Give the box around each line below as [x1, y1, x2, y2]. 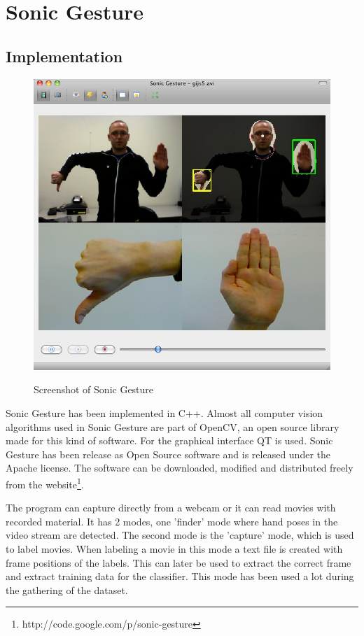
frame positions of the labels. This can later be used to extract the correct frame [6, 555, 351, 570]
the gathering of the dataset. [6, 582, 128, 597]
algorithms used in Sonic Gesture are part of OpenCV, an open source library [6, 419, 339, 434]
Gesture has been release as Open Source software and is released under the [6, 446, 330, 461]
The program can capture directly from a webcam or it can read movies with [6, 500, 336, 515]
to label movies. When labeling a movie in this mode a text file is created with [6, 542, 343, 556]
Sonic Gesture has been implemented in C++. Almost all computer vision [6, 406, 323, 421]
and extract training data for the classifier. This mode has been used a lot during [6, 569, 354, 584]
